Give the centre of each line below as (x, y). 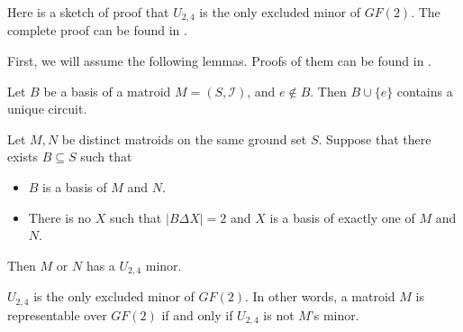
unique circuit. (47, 109)
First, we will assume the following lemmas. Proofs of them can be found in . (220, 61)
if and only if (197, 314)
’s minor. (335, 314)
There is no (60, 217)
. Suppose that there (375, 138)
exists (23, 157)
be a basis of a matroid (107, 91)
